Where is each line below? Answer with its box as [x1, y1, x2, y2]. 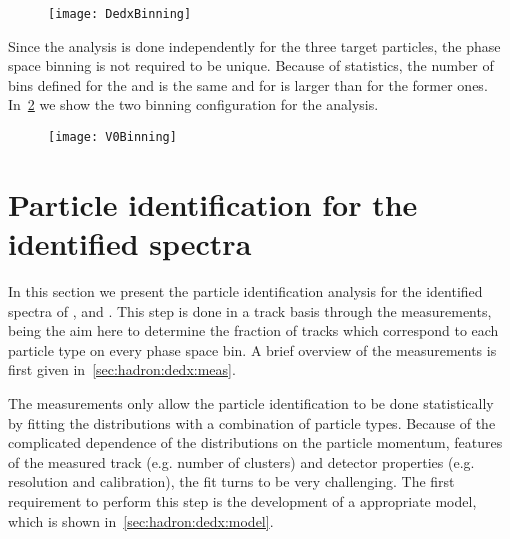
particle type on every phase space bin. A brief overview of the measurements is [8, 339, 497, 360]
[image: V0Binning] [48, 130, 177, 145]
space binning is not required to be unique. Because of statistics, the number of [8, 55, 494, 76]
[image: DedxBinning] [48, 7, 192, 21]
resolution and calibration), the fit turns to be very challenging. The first [8, 471, 455, 492]
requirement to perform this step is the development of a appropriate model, [8, 490, 477, 511]
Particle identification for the [8, 183, 418, 224]
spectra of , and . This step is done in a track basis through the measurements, [8, 300, 492, 321]
